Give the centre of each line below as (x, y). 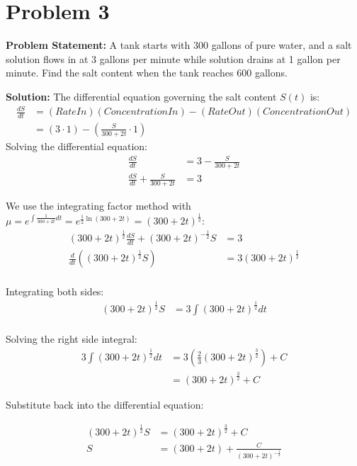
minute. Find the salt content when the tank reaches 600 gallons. (147, 73)
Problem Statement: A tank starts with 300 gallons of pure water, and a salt (179, 45)
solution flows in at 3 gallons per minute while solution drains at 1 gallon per (173, 58)
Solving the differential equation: (76, 146)
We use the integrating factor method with (98, 206)
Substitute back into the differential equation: (105, 405)
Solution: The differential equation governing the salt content (141, 96)
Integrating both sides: (55, 291)
